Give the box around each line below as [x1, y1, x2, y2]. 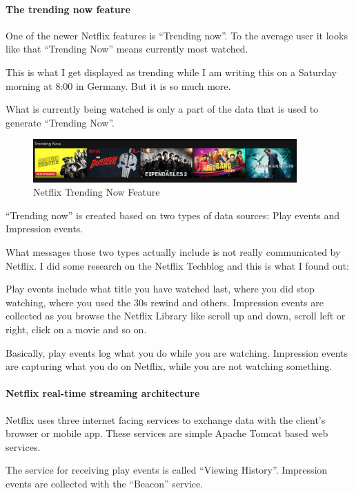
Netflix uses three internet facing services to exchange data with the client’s [6, 412, 326, 427]
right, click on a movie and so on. [6, 322, 147, 336]
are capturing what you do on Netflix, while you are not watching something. [6, 359, 333, 373]
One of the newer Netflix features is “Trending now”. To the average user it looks [6, 28, 348, 42]
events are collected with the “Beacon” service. [6, 476, 204, 490]
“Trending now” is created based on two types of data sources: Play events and [6, 207, 340, 222]
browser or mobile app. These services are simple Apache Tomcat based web [6, 426, 328, 440]
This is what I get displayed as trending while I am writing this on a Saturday [6, 64, 337, 79]
